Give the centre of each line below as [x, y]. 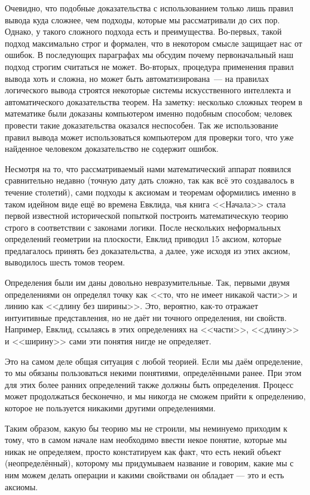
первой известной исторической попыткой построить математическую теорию [147, 216]
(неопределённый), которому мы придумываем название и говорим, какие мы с [149, 463]
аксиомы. [22, 486]
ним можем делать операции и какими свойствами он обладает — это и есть [145, 474]
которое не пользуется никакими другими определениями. [110, 408]
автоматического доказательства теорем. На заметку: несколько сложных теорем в [154, 101]
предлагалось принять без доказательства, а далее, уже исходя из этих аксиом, [148, 250]
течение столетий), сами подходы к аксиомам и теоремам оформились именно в [151, 192]
